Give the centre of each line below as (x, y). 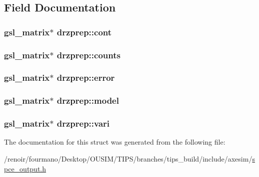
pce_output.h (25, 168)
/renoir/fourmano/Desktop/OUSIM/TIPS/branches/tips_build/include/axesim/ (128, 158)
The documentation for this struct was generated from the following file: (115, 142)
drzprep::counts (88, 55)
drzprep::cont (84, 32)
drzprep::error (86, 78)
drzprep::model (88, 100)
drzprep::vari (83, 123)
